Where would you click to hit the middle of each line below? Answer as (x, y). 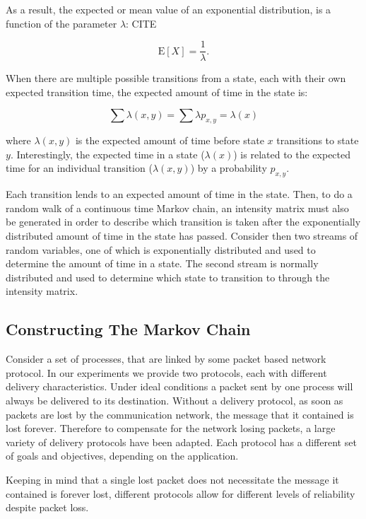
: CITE (141, 23)
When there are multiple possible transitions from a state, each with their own (176, 78)
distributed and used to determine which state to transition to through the (168, 277)
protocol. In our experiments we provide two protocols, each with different (166, 372)
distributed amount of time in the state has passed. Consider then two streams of (182, 235)
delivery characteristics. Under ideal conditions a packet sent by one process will (179, 386)
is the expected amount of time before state (170, 140)
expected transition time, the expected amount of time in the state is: (157, 92)
